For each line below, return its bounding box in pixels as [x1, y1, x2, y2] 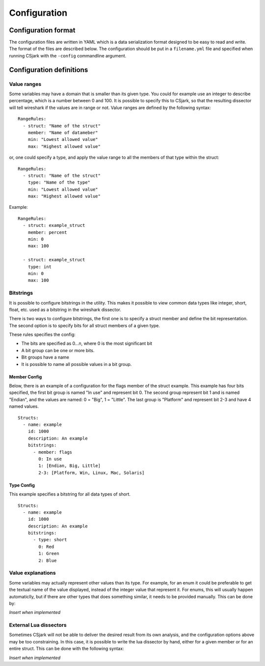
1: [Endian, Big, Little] [38, 463, 101, 469]
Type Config [9, 482, 35, 488]
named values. [9, 403, 39, 410]
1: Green [38, 551, 59, 556]
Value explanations [9, 570, 56, 577]
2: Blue [38, 557, 57, 563]
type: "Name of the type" [27, 180, 91, 185]
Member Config [9, 374, 42, 380]
